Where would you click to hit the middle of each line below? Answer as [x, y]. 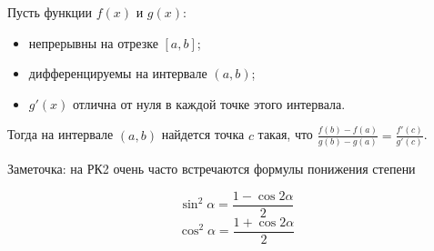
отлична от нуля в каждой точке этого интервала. [209, 103]
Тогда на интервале [61, 134]
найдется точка [203, 134]
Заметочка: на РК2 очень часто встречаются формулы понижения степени [212, 169]
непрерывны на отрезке [93, 42]
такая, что [285, 134]
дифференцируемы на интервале [118, 73]
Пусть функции [50, 12]
